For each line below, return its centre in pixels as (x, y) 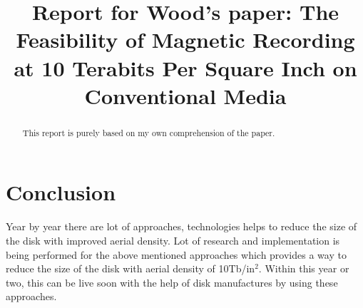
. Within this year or (304, 268)
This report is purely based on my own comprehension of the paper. (149, 132)
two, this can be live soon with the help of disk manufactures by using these (172, 282)
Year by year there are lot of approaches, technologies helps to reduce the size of (181, 226)
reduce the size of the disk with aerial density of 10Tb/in (131, 268)
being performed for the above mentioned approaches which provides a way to (176, 254)
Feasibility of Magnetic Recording (185, 40)
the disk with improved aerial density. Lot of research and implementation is (173, 240)
